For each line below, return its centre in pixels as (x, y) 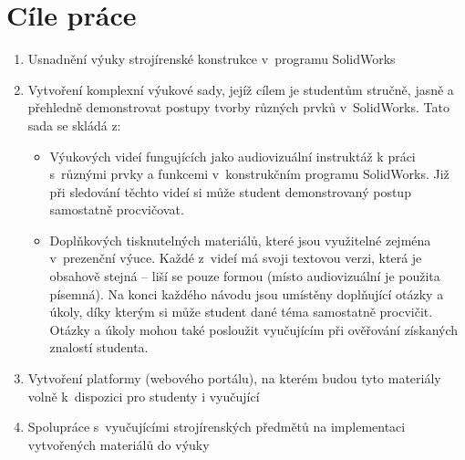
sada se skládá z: (74, 125)
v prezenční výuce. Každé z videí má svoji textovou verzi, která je (236, 258)
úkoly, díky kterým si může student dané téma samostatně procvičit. (241, 312)
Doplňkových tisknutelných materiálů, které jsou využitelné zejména (240, 240)
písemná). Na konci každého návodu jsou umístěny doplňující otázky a (247, 293)
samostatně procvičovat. (117, 209)
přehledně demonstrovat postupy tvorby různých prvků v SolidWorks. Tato (238, 107)
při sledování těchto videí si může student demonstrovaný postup (230, 191)
